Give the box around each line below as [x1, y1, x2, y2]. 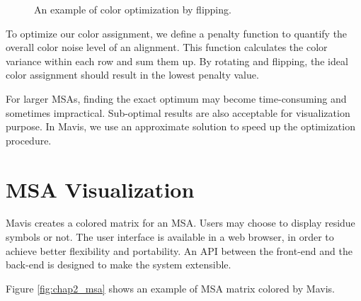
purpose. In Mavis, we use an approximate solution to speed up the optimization [6, 119, 355, 134]
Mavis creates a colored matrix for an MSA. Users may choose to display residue [6, 215, 355, 230]
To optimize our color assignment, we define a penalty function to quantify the [6, 25, 348, 40]
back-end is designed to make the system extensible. [6, 257, 231, 272]
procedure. [6, 132, 52, 147]
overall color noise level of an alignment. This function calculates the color [6, 40, 328, 55]
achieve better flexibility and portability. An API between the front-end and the [6, 243, 353, 258]
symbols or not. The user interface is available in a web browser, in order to [6, 229, 334, 244]
